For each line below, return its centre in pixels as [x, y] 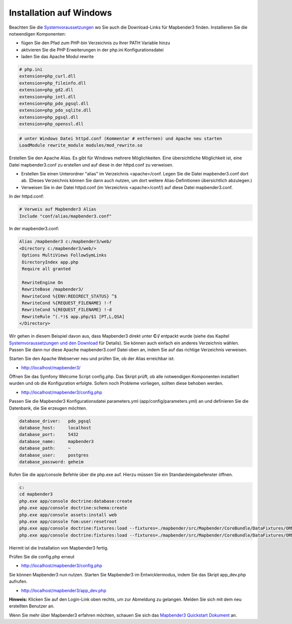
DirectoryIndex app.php [50, 262]
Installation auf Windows [60, 13]
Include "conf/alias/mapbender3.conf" [65, 216]
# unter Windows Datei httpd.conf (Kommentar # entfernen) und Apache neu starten [121, 138]
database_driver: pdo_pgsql [55, 421]
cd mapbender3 [36, 494]
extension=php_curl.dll [48, 76]
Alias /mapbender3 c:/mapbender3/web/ [65, 242]
